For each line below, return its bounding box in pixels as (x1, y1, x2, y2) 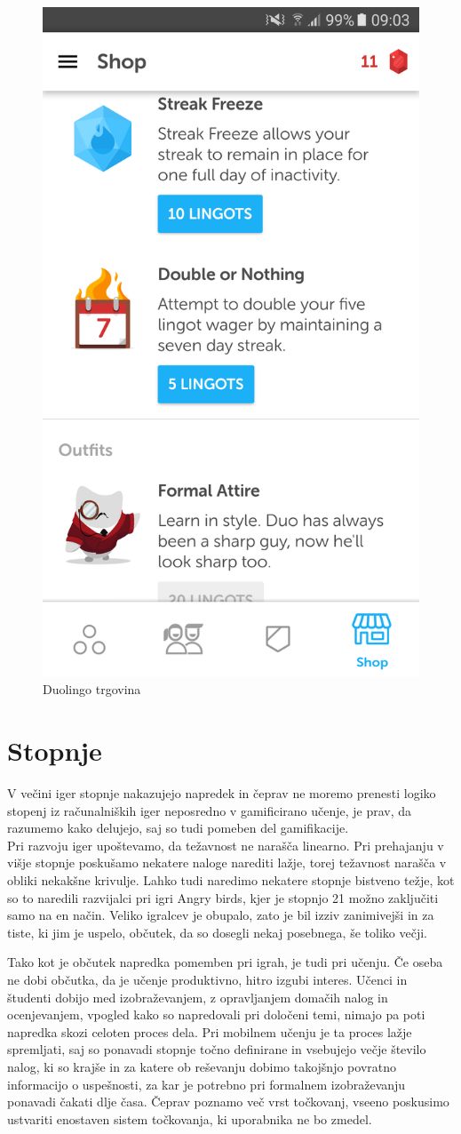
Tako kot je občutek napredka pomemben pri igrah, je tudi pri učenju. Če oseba (7, 953, 443, 971)
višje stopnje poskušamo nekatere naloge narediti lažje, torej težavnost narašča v (7, 853, 447, 872)
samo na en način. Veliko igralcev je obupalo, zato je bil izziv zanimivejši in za (7, 906, 434, 924)
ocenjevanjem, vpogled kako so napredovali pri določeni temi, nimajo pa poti (7, 1005, 425, 1024)
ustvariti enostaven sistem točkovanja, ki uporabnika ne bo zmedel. (7, 1109, 372, 1128)
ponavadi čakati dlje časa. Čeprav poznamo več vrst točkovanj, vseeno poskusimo (7, 1092, 449, 1111)
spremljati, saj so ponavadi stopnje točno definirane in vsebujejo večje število (7, 1040, 426, 1058)
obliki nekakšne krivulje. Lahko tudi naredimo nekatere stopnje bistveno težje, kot (7, 871, 455, 890)
